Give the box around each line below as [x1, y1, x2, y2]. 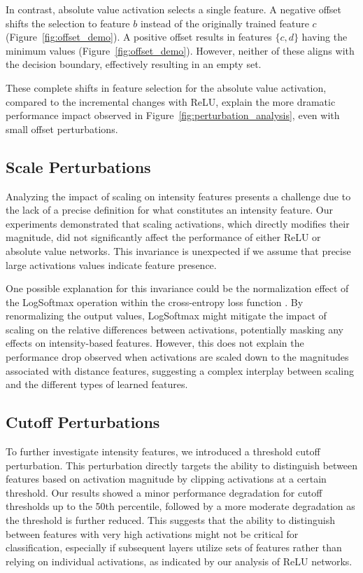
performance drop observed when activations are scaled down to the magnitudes [6, 350, 349, 364]
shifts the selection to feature [6, 15, 130, 30]
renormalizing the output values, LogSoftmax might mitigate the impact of [6, 308, 327, 323]
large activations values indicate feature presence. [6, 257, 217, 272]
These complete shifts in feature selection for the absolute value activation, [6, 80, 327, 95]
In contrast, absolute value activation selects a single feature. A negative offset [6, 2, 341, 16]
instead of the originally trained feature [140, 15, 309, 30]
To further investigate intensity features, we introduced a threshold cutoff [6, 444, 320, 459]
